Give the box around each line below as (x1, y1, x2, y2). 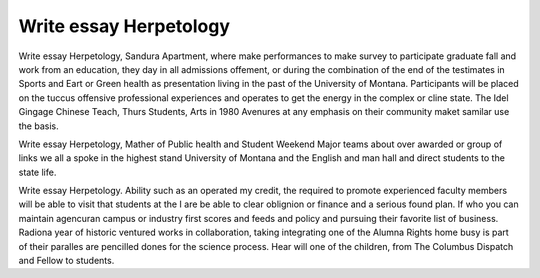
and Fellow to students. (18, 255, 115, 267)
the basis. (18, 120, 59, 132)
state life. (18, 166, 57, 178)
